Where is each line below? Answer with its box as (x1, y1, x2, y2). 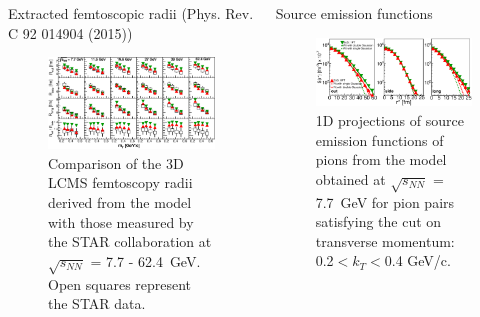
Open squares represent (48, 273, 192, 294)
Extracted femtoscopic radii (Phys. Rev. (8, 3, 254, 23)
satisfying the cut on (315, 211, 442, 232)
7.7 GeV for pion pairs (315, 191, 455, 212)
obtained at (315, 168, 386, 189)
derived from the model (48, 192, 192, 213)
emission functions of (315, 129, 444, 150)
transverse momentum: (315, 230, 455, 251)
